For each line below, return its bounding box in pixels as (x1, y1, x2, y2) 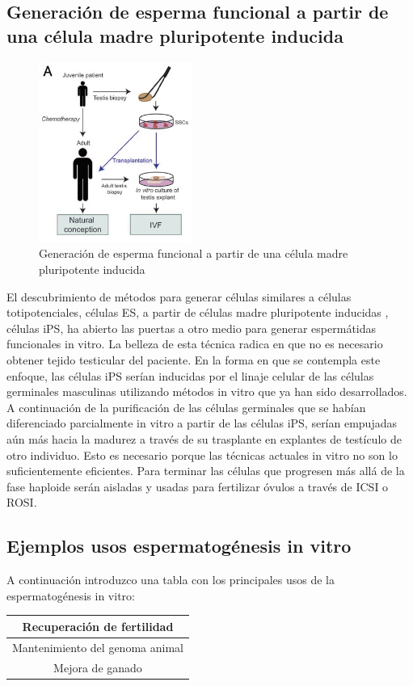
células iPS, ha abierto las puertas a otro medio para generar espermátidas (6, 319, 377, 336)
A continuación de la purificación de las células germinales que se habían (6, 398, 366, 415)
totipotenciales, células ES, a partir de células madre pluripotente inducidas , (6, 304, 389, 321)
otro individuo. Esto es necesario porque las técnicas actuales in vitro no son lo (6, 446, 398, 463)
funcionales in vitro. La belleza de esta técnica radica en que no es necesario (6, 335, 383, 352)
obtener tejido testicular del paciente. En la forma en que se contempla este (6, 351, 381, 368)
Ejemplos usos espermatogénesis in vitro (6, 533, 352, 558)
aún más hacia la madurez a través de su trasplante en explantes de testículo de (6, 430, 402, 447)
